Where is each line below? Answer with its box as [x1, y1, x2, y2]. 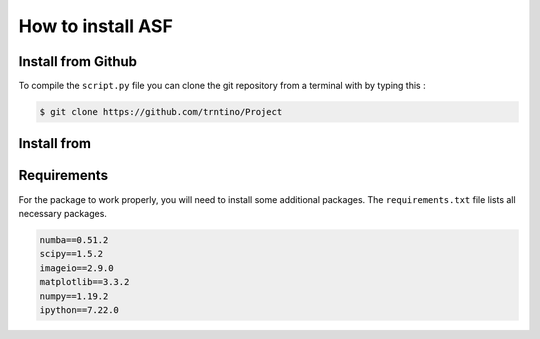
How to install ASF [18, 15, 174, 37]
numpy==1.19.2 [39, 290, 109, 302]
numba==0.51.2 [39, 234, 109, 245]
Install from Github [18, 53, 138, 70]
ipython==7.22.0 [39, 304, 120, 315]
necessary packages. [18, 207, 107, 219]
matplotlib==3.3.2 [39, 276, 130, 288]
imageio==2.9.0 [39, 262, 114, 274]
